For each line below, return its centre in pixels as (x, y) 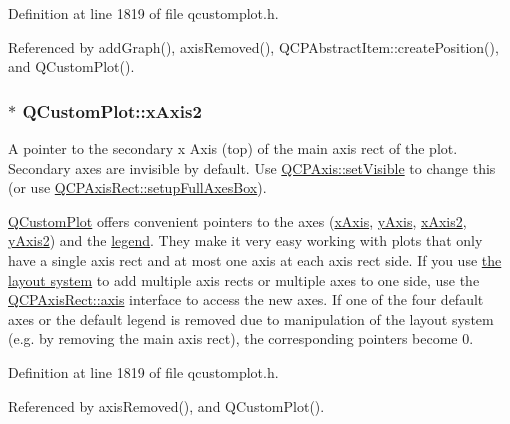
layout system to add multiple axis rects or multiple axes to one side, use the (244, 279)
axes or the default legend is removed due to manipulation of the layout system (251, 318)
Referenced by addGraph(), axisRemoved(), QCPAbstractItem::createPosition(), (253, 46)
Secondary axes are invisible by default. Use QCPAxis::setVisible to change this (252, 167)
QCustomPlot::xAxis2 (112, 110)
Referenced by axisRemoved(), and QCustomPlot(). (166, 405)
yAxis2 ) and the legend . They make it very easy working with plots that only (245, 240)
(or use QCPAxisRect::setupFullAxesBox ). (137, 187)
